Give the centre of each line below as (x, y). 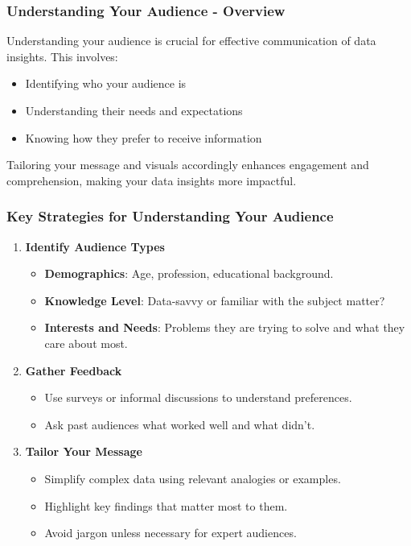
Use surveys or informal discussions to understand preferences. (198, 397)
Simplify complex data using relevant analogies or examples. (193, 478)
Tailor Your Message (84, 451)
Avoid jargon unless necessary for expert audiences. (171, 533)
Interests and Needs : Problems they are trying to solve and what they (225, 327)
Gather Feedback (74, 370)
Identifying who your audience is (106, 83)
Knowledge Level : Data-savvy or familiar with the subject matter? (215, 300)
